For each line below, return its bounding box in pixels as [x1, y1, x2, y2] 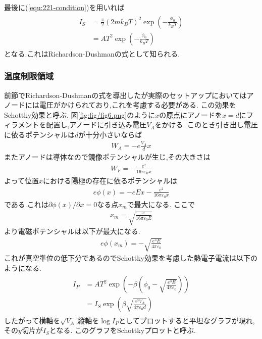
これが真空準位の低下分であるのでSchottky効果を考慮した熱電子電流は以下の [4, 253, 257, 263]
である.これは [4, 199, 48, 209]
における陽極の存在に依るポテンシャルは [42, 175, 177, 185]
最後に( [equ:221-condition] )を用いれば [4, 2, 125, 12]
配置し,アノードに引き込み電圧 [46, 119, 147, 130]
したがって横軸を [4, 315, 61, 325]
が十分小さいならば [78, 129, 142, 139]
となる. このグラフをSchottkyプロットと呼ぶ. [49, 325, 196, 335]
